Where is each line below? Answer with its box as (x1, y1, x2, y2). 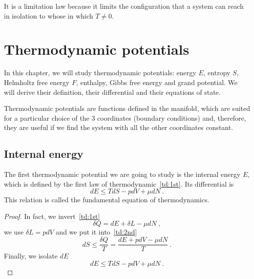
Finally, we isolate (4, 251, 58, 261)
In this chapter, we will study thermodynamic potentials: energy (4, 67, 196, 78)
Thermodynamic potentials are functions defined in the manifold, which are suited (4, 103, 250, 113)
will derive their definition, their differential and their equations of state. (4, 86, 221, 97)
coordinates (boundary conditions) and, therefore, (97, 112, 246, 123)
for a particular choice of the (4, 112, 89, 123)
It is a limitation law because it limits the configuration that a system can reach (4, 1, 244, 11)
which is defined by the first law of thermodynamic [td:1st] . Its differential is (4, 178, 234, 189)
